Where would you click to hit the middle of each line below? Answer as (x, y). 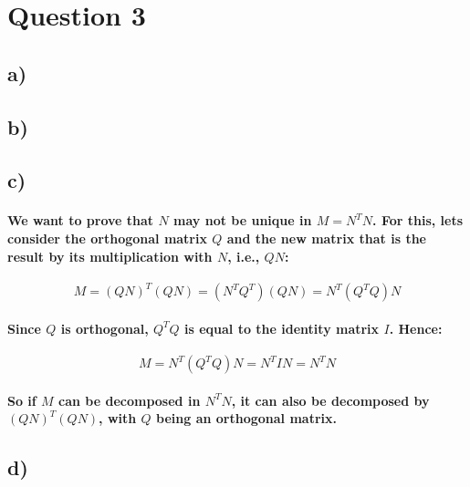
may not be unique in (243, 220)
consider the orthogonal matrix (107, 238)
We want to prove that (81, 220)
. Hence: (416, 328)
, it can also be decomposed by (330, 400)
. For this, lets (418, 220)
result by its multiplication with (110, 256)
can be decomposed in (130, 400)
